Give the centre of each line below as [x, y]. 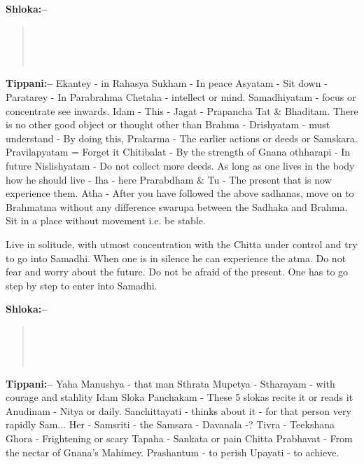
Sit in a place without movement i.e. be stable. [106, 220]
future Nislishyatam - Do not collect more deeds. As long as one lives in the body [180, 165]
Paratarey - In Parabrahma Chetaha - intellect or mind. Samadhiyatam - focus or [181, 96]
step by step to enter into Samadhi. [82, 285]
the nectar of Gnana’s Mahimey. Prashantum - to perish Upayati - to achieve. [173, 452]
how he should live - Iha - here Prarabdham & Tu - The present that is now [169, 179]
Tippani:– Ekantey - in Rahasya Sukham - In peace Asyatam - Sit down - [167, 83]
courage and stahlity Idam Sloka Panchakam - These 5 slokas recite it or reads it [180, 397]
